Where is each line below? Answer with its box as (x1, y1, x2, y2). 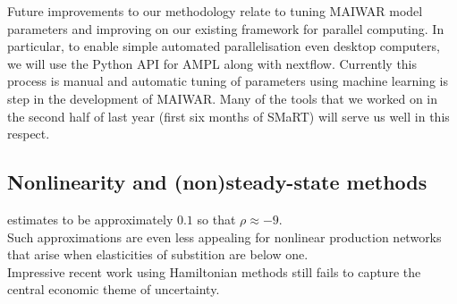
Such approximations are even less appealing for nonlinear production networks (7, 227, 442, 246)
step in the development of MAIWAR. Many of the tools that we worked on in (7, 89, 438, 107)
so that (197, 209, 236, 228)
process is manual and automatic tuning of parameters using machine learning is (7, 72, 448, 90)
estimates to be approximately (7, 209, 173, 228)
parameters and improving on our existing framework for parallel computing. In (7, 19, 444, 38)
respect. (7, 124, 50, 143)
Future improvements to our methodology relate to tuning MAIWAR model (7, 2, 423, 20)
